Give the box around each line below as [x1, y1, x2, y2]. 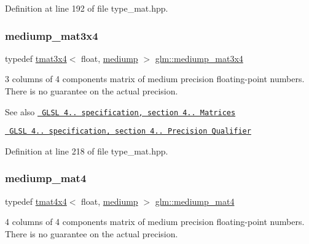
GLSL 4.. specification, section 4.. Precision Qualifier [9, 127, 251, 136]
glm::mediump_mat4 [155, 194, 235, 207]
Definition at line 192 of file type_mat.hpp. [5, 2, 168, 14]
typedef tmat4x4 [5, 194, 67, 207]
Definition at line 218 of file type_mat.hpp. [5, 144, 168, 157]
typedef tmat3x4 [5, 51, 67, 64]
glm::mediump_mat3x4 [155, 51, 243, 64]
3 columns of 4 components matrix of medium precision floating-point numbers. [5, 72, 305, 85]
